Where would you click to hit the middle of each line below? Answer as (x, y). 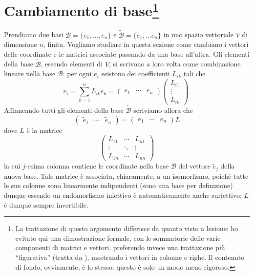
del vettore (194, 166)
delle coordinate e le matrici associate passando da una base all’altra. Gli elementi (127, 53)
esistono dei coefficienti (136, 74)
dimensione (21, 44)
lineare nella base (30, 74)
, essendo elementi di (72, 64)
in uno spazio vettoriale (198, 34)
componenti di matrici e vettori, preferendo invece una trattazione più (120, 247)
